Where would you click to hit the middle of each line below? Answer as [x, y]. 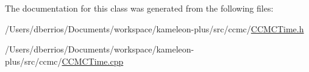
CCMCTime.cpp [93, 61]
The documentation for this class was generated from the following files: [139, 8]
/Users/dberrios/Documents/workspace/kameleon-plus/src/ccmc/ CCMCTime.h [154, 28]
